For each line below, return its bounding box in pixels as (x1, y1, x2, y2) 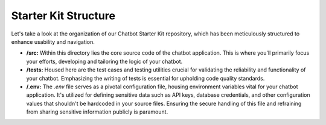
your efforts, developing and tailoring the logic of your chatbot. (26, 58, 183, 65)
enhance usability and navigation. (11, 38, 95, 45)
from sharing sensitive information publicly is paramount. (26, 108, 168, 115)
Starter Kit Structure (11, 9, 116, 22)
